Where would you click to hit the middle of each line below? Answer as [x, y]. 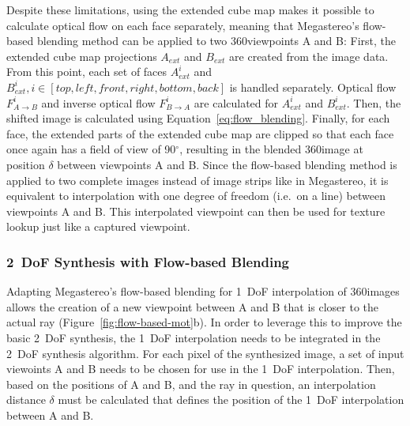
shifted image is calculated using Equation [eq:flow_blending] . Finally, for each [198, 118]
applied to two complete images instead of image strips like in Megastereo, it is [197, 180]
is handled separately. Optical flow [313, 87]
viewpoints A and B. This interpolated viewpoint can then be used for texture [196, 211]
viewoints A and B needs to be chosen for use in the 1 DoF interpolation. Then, [201, 369]
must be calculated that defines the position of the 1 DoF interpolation [231, 400]
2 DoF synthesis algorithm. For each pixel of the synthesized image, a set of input [205, 353]
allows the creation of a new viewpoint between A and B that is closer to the [193, 306]
